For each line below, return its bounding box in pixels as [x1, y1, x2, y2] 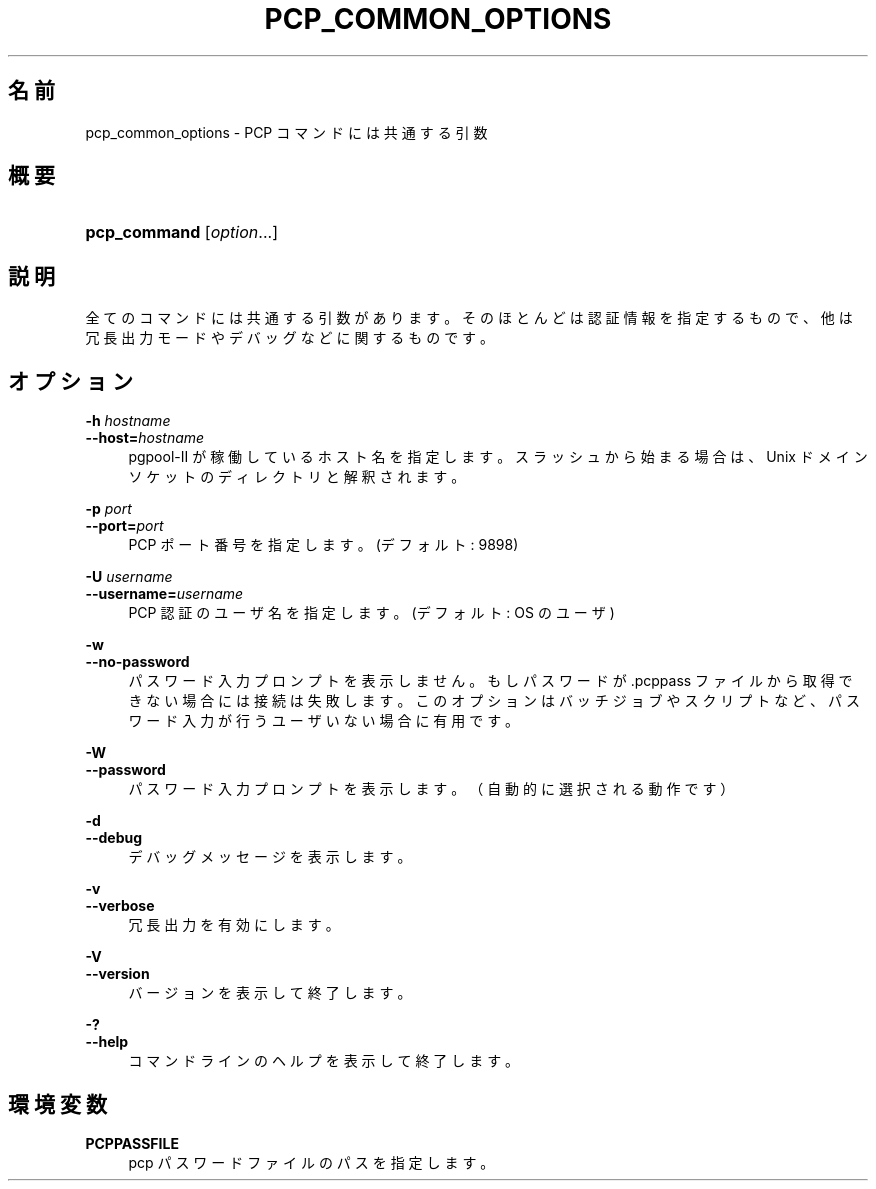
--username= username [85, 585, 244, 603]
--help [85, 1033, 129, 1051]
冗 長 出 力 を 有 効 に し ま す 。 [128, 916, 340, 934]
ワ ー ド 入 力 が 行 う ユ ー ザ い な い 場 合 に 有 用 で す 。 [128, 712, 520, 730]
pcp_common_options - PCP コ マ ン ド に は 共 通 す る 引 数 [85, 123, 488, 141]
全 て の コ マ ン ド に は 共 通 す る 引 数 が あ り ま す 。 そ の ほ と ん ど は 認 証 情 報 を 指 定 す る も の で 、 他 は [85, 309, 853, 327]
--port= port [85, 517, 164, 535]
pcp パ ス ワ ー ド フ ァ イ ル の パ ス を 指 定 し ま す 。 [128, 1153, 495, 1171]
